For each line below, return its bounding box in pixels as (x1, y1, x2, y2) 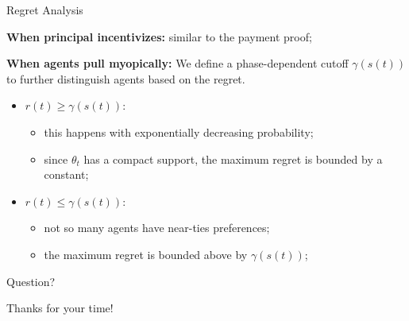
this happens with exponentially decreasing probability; (44, 123, 314, 140)
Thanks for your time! (6, 300, 114, 316)
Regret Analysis (6, 2, 83, 17)
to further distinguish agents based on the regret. (6, 70, 245, 87)
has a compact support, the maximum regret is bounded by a (83, 150, 383, 167)
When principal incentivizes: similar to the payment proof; (6, 28, 312, 44)
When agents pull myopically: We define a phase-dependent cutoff (6, 55, 349, 72)
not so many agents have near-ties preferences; (44, 219, 270, 236)
